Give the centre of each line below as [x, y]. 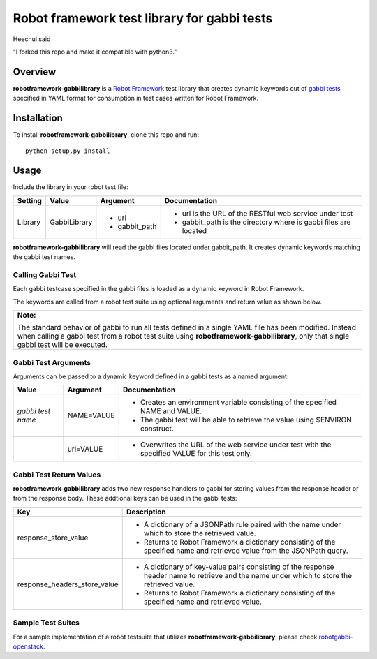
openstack [28, 646]
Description [146, 512]
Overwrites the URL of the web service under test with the [236, 445]
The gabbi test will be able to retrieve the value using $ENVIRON [246, 420]
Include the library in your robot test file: [71, 187]
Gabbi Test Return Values [57, 475]
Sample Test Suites [46, 623]
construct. [157, 429]
